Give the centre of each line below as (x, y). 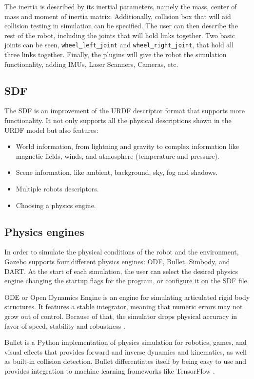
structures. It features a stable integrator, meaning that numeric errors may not (124, 306)
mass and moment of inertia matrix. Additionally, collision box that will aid (118, 16)
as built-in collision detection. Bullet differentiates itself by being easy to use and (126, 361)
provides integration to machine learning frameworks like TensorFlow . (110, 370)
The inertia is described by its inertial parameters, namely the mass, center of (121, 6)
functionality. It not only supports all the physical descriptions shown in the (118, 120)
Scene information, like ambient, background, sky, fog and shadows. (117, 172)
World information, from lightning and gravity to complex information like (127, 146)
